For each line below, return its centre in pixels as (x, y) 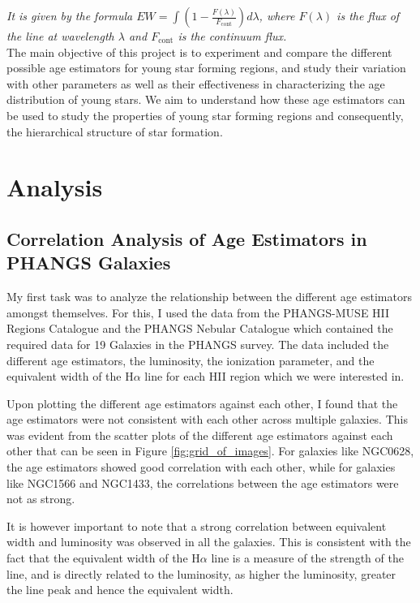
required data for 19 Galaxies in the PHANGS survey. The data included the (198, 344)
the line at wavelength (60, 36)
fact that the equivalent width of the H (103, 558)
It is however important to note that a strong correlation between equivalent (197, 525)
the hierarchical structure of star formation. (115, 131)
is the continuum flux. (232, 36)
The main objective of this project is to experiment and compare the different (199, 52)
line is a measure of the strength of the (307, 558)
